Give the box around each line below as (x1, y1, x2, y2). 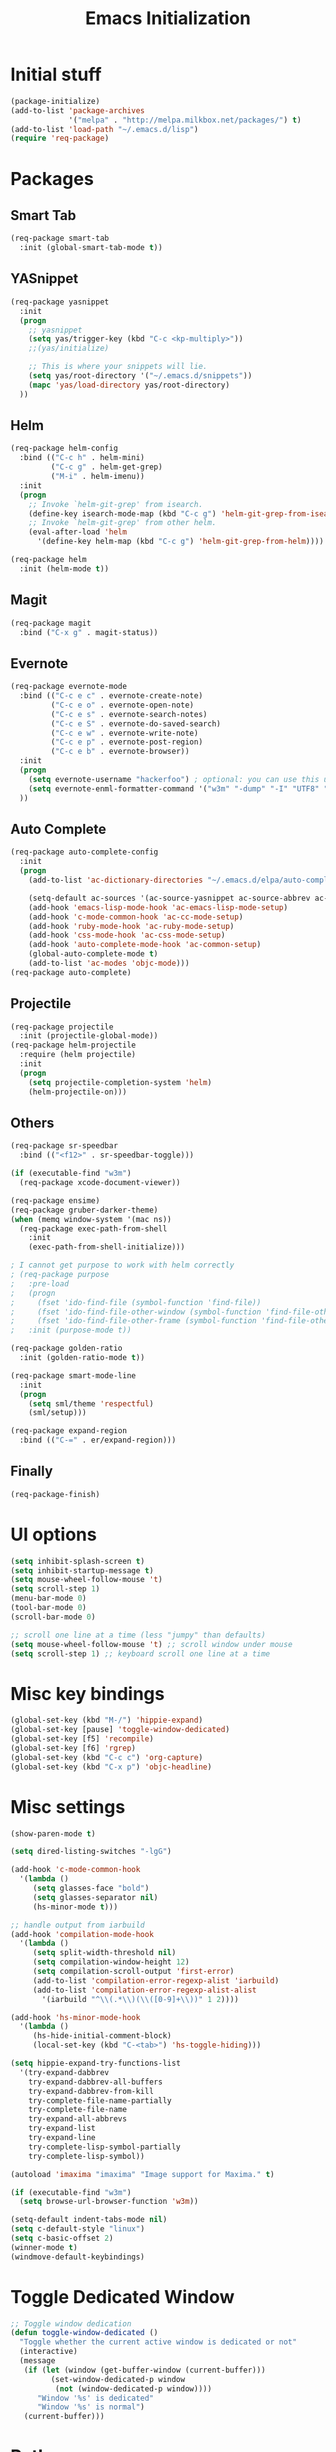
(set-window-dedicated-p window (50, 2374, 186, 2384)
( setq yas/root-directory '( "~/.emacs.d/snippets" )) (28, 371, 253, 381)
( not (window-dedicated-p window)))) (54, 2383, 213, 2394)
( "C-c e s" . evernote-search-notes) (50, 709, 208, 719)
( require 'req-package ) (10, 133, 110, 144)
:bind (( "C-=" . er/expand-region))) (19, 1435, 177, 1446)
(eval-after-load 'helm (28, 527, 128, 537)
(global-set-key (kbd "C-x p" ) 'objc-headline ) (10, 1762, 213, 1772)
